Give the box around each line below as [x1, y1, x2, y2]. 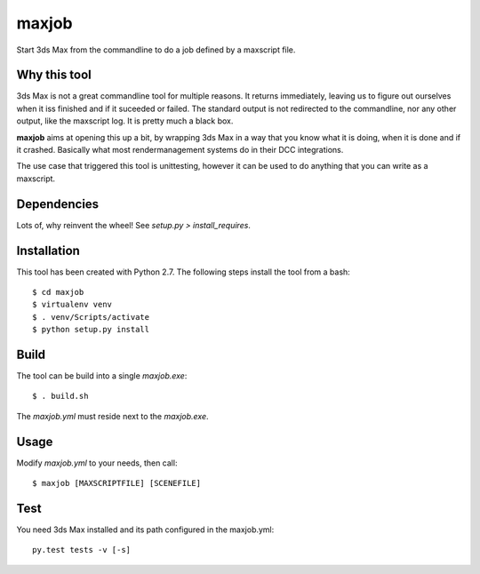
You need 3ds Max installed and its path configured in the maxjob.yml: [16, 524, 275, 535]
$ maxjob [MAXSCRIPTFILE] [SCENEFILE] [32, 478, 202, 489]
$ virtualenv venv [32, 299, 113, 310]
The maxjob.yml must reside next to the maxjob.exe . [16, 411, 209, 421]
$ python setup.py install [32, 324, 150, 335]
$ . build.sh [32, 391, 89, 402]
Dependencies [16, 196, 100, 211]
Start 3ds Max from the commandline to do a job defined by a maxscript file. [16, 44, 296, 55]
